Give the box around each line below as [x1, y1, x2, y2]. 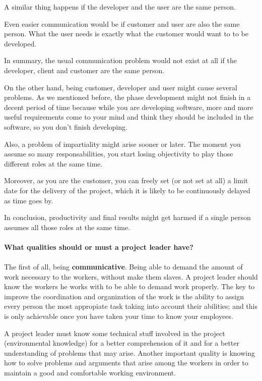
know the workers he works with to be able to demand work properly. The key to [4, 281, 255, 292]
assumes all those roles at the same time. [4, 222, 130, 232]
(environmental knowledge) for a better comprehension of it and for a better [4, 338, 239, 348]
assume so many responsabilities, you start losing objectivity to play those [4, 148, 233, 159]
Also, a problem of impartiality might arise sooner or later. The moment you [4, 138, 241, 149]
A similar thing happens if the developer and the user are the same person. [4, 2, 236, 12]
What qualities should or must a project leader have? [4, 241, 193, 252]
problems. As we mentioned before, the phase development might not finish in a [4, 92, 251, 102]
